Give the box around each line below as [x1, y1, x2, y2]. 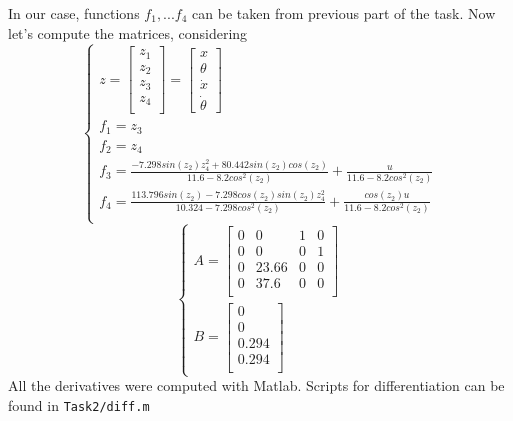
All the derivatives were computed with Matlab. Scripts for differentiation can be [8, 375, 505, 396]
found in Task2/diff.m [8, 394, 150, 415]
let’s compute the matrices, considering [8, 22, 248, 43]
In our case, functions [8, 3, 140, 23]
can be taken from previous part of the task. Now [192, 3, 496, 23]
